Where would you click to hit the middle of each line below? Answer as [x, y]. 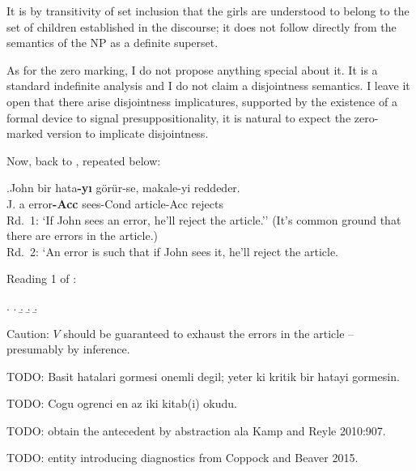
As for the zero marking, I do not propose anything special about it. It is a [192, 69]
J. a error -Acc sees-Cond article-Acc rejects [115, 203]
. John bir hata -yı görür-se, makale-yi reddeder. [123, 188]
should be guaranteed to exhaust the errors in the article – [209, 333]
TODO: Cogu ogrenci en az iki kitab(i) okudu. [122, 403]
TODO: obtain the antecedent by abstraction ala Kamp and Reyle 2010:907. [196, 430]
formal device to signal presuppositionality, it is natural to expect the [179, 117]
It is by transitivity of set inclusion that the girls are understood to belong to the [208, 11]
